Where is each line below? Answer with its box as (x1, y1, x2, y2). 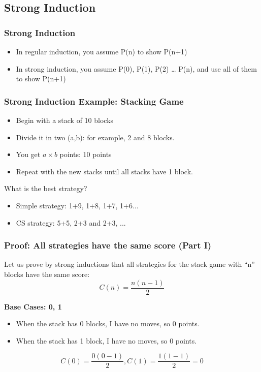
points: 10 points (59, 149, 112, 160)
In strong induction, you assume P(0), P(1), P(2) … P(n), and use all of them (16, 63, 257, 74)
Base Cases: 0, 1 (4, 301, 62, 312)
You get (16, 149, 41, 160)
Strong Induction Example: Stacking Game (4, 95, 184, 107)
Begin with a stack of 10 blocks (16, 115, 114, 125)
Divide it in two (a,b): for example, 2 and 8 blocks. (16, 132, 175, 142)
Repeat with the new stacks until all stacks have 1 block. (16, 166, 193, 176)
